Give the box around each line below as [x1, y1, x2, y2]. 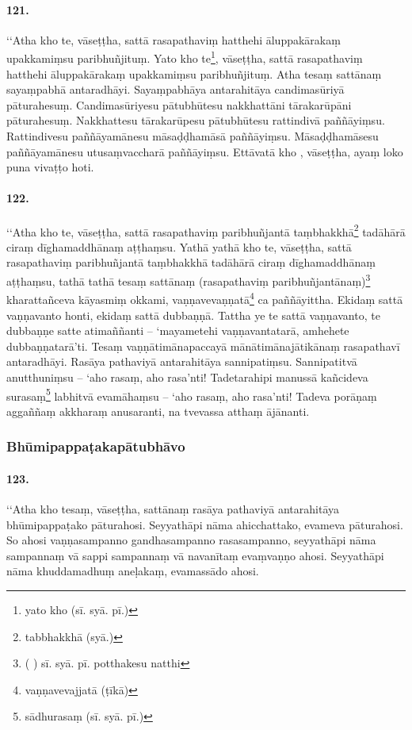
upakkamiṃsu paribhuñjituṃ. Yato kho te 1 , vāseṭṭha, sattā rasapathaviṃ [6, 48, 363, 67]
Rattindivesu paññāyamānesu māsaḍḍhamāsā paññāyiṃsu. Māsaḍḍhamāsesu [6, 128, 379, 144]
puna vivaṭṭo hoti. [6, 159, 94, 175]
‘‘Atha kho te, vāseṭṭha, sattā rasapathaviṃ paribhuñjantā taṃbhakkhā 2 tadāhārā [6, 221, 406, 240]
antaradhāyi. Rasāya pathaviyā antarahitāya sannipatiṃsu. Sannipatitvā [6, 353, 357, 370]
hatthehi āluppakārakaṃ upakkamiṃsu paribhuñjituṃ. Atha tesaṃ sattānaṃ [6, 65, 382, 82]
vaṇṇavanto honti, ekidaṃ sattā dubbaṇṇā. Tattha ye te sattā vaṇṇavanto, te [6, 306, 380, 323]
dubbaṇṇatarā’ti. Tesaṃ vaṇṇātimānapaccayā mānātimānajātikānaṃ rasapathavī [6, 337, 400, 354]
